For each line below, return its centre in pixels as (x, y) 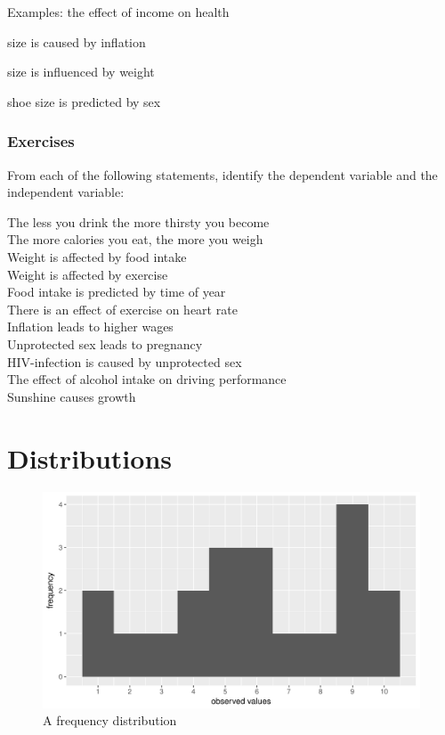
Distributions (89, 457)
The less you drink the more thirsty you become (138, 221)
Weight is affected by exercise (88, 274)
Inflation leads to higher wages (90, 327)
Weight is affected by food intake (97, 256)
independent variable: (66, 192)
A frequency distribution (110, 720)
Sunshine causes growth (72, 396)
